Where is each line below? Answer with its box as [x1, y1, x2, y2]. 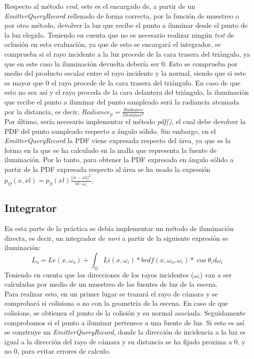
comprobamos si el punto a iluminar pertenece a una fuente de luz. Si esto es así [4, 317, 245, 327]
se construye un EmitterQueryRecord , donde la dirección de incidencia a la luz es [4, 327, 246, 337]
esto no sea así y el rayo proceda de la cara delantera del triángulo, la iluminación [4, 87, 249, 97]
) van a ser [200, 269, 232, 279]
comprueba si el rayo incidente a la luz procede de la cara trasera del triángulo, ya [4, 48, 251, 59]
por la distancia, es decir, [4, 106, 79, 116]
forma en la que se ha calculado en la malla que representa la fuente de [4, 145, 217, 155]
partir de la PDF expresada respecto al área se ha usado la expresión [4, 164, 211, 174]
